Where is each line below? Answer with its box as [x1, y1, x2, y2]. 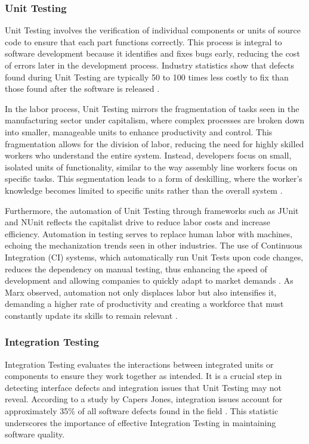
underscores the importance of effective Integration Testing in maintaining [5, 416, 276, 429]
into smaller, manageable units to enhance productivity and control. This [5, 125, 273, 138]
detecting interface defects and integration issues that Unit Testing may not [5, 381, 282, 393]
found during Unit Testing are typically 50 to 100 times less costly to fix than [5, 70, 289, 83]
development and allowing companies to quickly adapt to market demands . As [5, 274, 293, 287]
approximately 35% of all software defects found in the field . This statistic [5, 405, 279, 417]
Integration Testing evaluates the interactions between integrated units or [5, 358, 274, 370]
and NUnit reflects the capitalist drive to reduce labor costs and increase [5, 216, 271, 228]
